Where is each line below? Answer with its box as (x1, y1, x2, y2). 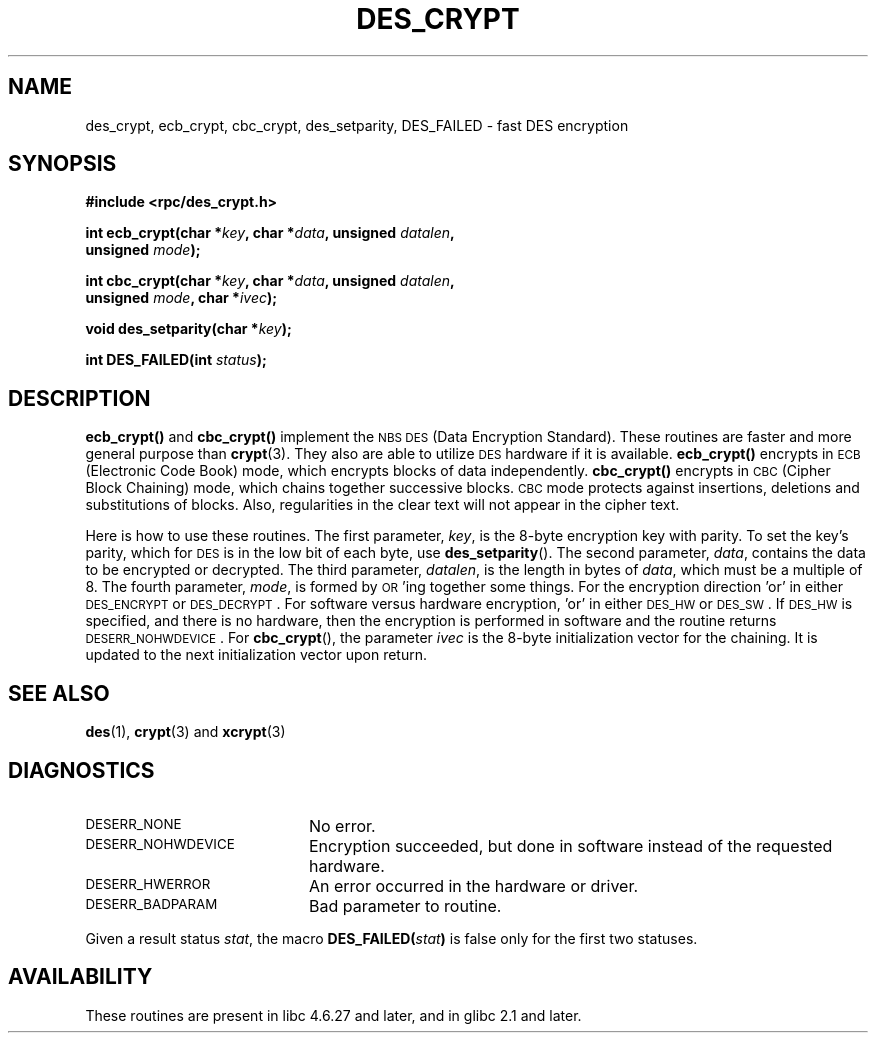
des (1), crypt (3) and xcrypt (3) (85, 723, 286, 741)
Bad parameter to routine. (308, 895, 502, 916)
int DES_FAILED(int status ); (85, 351, 267, 369)
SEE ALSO (8, 680, 110, 706)
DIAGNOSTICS (8, 757, 155, 783)
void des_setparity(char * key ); (85, 320, 292, 338)
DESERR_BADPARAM (85, 895, 218, 912)
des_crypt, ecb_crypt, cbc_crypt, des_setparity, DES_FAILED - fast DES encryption (85, 116, 629, 134)
